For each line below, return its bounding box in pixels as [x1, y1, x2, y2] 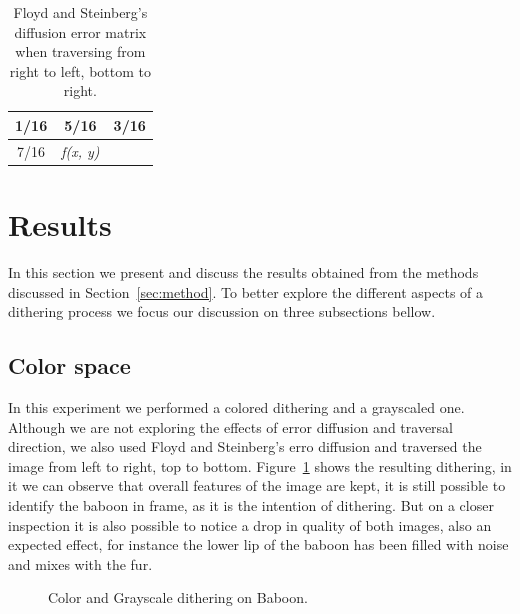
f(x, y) [61, 140, 100, 161]
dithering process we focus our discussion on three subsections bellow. [8, 301, 436, 322]
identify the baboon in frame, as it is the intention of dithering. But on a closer [8, 494, 494, 515]
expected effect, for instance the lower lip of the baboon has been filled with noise [8, 534, 509, 555]
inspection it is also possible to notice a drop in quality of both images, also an [8, 514, 492, 535]
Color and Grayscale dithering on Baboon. [48, 587, 308, 608]
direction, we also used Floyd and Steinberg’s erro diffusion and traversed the [8, 436, 482, 457]
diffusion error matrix [14, 21, 147, 42]
